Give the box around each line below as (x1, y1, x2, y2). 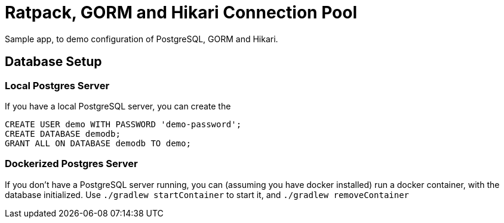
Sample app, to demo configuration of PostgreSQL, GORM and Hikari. (5, 33, 278, 44)
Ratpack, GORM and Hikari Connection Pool (5, 2, 358, 23)
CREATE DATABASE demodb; (5, 128, 121, 139)
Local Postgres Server (5, 79, 110, 92)
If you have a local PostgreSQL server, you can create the (5, 100, 231, 111)
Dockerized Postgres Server (5, 158, 138, 170)
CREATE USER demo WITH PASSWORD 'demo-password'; (5, 119, 242, 129)
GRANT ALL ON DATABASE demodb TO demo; (5, 138, 191, 148)
